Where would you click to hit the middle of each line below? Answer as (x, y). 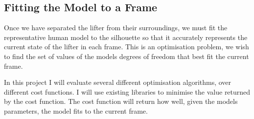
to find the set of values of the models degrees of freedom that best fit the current (127, 56)
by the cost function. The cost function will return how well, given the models (121, 101)
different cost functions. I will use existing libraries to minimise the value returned (127, 91)
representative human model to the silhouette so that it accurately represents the (126, 37)
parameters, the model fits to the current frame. (76, 110)
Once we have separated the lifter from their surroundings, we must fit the (116, 28)
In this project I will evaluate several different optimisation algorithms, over (118, 82)
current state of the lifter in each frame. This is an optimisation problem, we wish (127, 47)
